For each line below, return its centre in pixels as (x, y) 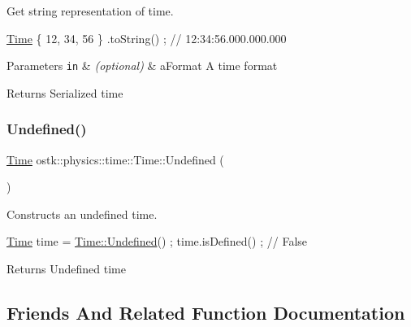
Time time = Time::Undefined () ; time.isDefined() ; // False (157, 241)
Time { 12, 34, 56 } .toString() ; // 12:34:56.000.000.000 (147, 38)
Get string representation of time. (90, 11)
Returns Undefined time (66, 269)
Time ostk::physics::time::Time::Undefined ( (115, 159)
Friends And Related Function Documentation (206, 313)
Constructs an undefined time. (82, 214)
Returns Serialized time (65, 92)
